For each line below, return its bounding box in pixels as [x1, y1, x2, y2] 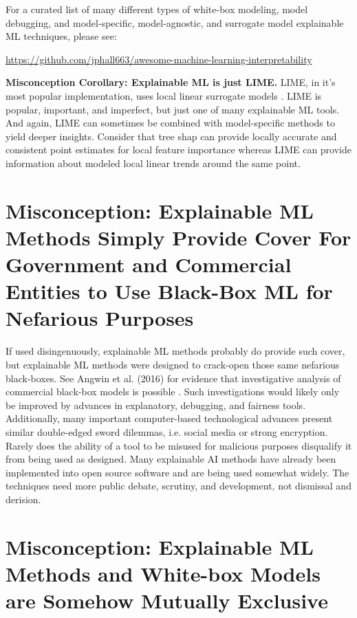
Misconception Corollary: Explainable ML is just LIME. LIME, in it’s [6, 75, 336, 89]
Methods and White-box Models [6, 559, 321, 587]
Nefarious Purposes [6, 304, 194, 332]
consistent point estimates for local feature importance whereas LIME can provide [6, 142, 352, 157]
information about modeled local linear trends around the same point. [6, 155, 301, 170]
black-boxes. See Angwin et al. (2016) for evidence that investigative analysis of [6, 371, 341, 385]
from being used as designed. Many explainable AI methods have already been [6, 452, 336, 466]
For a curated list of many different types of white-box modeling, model [6, 2, 308, 16]
